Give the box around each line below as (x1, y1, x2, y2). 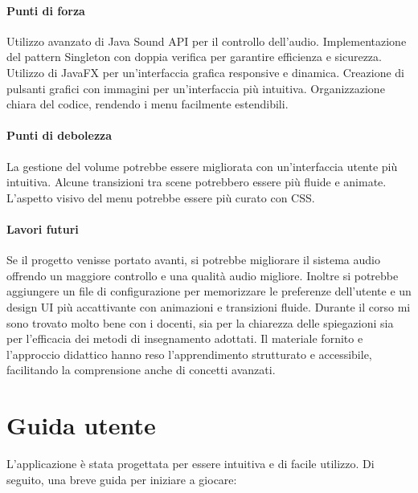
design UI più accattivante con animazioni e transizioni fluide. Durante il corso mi (6, 298, 411, 315)
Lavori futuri (6, 220, 79, 237)
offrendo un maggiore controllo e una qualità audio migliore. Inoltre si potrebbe (6, 267, 399, 283)
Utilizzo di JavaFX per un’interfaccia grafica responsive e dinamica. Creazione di (6, 63, 405, 80)
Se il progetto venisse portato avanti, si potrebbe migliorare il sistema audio (6, 251, 380, 268)
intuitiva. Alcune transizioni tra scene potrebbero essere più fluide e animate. (6, 173, 387, 190)
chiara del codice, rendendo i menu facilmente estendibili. (6, 96, 289, 112)
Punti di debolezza (6, 127, 113, 144)
